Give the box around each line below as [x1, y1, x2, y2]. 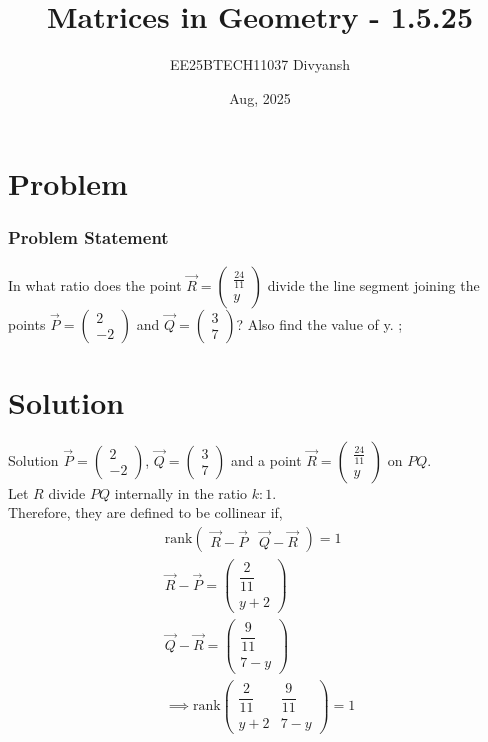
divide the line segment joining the [267, 274, 480, 295]
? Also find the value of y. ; [236, 313, 403, 334]
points [8, 313, 46, 334]
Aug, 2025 [229, 87, 291, 108]
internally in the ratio [114, 482, 248, 503]
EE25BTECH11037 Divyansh [170, 54, 350, 75]
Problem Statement [8, 225, 169, 250]
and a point [230, 449, 302, 470]
